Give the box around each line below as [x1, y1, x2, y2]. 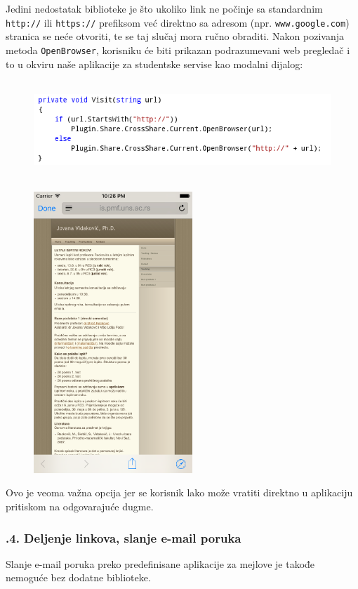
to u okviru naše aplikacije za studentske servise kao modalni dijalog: [6, 56, 303, 71]
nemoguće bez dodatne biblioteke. [6, 570, 151, 585]
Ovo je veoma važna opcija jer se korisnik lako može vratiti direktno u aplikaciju [6, 485, 353, 500]
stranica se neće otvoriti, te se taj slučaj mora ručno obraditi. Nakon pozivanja [6, 29, 344, 44]
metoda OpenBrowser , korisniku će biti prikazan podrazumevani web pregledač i [6, 42, 350, 57]
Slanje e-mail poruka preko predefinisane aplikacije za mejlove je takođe [6, 556, 315, 571]
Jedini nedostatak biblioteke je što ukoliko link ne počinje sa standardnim [6, 1, 323, 15]
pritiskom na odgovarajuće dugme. [6, 498, 154, 513]
